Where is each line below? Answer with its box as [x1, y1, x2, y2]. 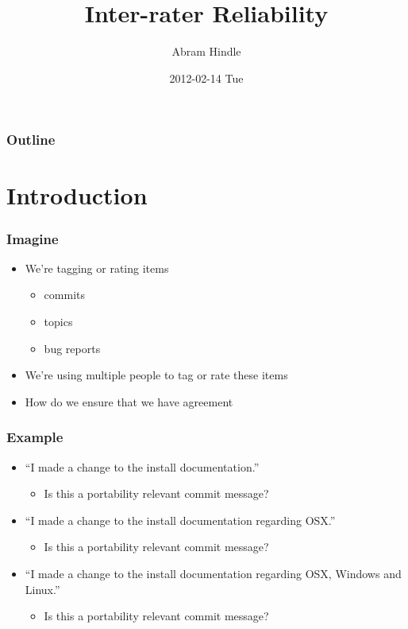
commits [44, 286, 85, 303]
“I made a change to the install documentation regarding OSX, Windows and [25, 565, 402, 581]
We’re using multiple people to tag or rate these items [25, 367, 288, 383]
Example [6, 427, 64, 447]
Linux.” [25, 580, 60, 597]
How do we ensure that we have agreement [25, 393, 233, 410]
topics [44, 313, 73, 330]
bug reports [44, 340, 101, 356]
